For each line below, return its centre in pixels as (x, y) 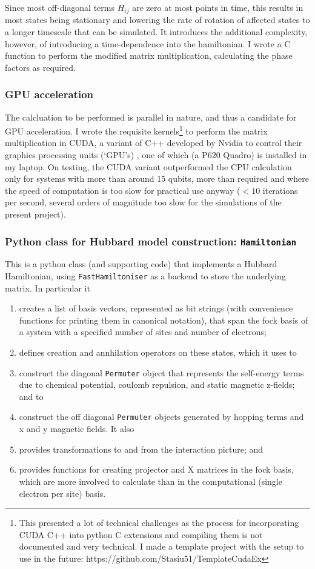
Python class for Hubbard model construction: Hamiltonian (151, 241)
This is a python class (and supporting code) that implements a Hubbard (141, 264)
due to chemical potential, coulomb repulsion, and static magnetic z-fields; (157, 384)
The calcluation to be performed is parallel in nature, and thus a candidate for (151, 117)
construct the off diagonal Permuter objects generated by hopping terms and (161, 417)
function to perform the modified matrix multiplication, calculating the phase (149, 55)
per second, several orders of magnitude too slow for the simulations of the (143, 202)
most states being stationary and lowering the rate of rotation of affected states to (157, 20)
